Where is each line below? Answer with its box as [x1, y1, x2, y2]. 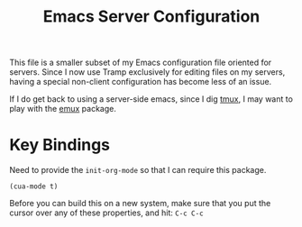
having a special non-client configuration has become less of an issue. [9, 77, 272, 87]
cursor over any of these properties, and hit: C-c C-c [9, 207, 205, 218]
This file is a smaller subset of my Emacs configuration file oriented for [9, 57, 272, 68]
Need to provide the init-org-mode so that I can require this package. [9, 165, 267, 176]
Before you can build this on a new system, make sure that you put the [9, 198, 271, 209]
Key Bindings [9, 135, 111, 155]
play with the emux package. [9, 104, 117, 114]
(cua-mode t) [9, 182, 59, 191]
